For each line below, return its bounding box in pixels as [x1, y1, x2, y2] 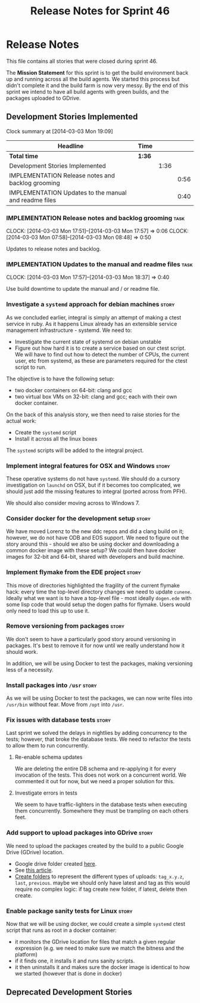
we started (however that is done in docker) [14, 970, 122, 977]
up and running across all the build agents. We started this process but [6, 75, 180, 82]
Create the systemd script [14, 429, 77, 436]
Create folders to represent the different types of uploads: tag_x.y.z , [14, 873, 185, 880]
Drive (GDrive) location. [6, 848, 64, 856]
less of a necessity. [6, 666, 54, 673]
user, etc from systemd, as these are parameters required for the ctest [14, 357, 187, 364]
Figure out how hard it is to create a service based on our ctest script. [14, 344, 186, 352]
